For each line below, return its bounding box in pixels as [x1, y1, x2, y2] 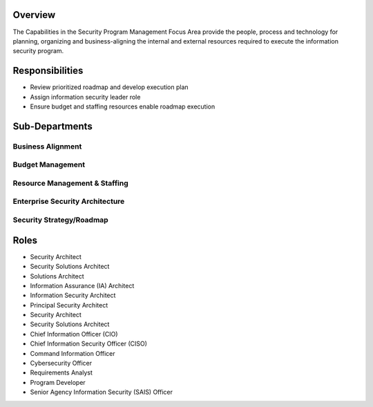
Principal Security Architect [30, 301, 108, 309]
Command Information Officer [30, 349, 115, 357]
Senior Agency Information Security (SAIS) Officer [30, 388, 173, 397]
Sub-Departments [12, 120, 93, 132]
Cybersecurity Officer [30, 359, 93, 368]
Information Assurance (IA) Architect [30, 281, 135, 290]
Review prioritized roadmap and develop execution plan [30, 83, 189, 91]
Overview [12, 9, 56, 21]
